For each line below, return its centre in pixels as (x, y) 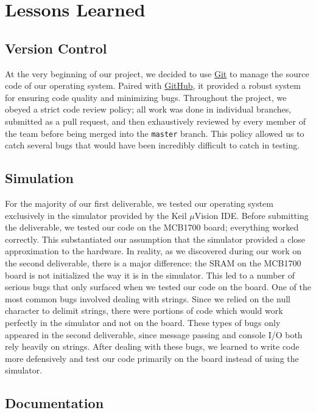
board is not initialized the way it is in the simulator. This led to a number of (150, 275)
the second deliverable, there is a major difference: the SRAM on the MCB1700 (153, 262)
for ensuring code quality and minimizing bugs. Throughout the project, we (146, 97)
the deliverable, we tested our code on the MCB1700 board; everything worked (152, 227)
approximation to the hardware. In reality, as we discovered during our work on (153, 251)
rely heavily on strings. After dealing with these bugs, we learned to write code (152, 346)
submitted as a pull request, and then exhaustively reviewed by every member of (155, 121)
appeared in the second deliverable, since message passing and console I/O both (154, 334)
